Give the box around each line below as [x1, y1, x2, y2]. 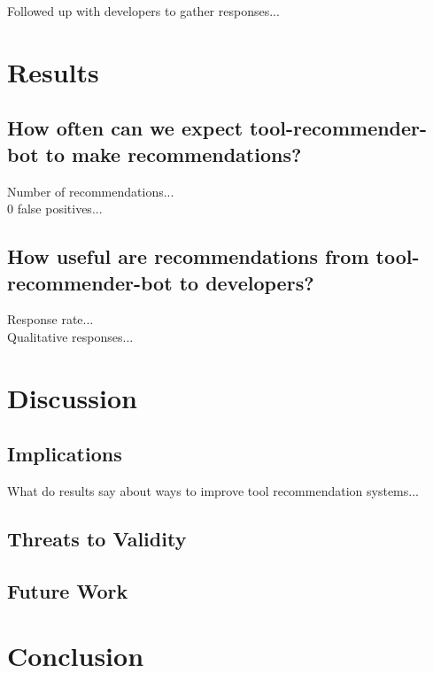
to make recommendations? [45, 140, 302, 167]
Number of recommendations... [7, 182, 174, 200]
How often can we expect [7, 114, 244, 142]
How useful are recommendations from [7, 243, 369, 270]
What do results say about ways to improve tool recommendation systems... [7, 482, 419, 500]
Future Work [7, 576, 128, 604]
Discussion [7, 379, 137, 415]
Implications [7, 440, 122, 468]
